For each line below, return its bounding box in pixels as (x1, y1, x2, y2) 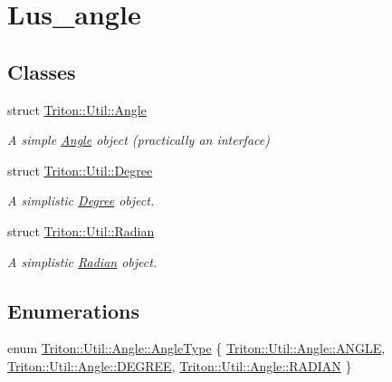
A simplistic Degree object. (7, 191, 155, 210)
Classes (7, 57, 76, 85)
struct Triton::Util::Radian (7, 221, 155, 240)
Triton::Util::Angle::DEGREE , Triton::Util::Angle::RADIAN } (7, 356, 352, 375)
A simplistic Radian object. (7, 252, 158, 271)
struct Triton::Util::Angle (7, 100, 147, 119)
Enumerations (7, 296, 140, 324)
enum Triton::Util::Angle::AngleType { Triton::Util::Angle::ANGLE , (7, 339, 386, 358)
